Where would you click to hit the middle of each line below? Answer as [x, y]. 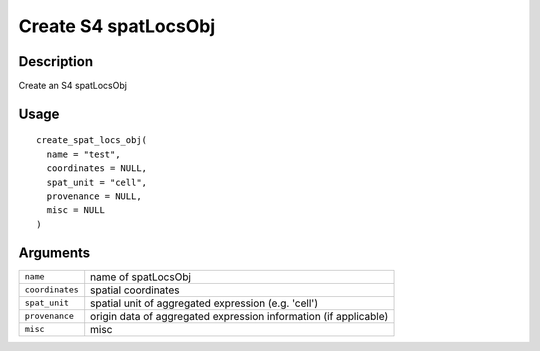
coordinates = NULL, [97, 168]
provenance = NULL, [94, 196]
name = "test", [83, 154]
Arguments [54, 252]
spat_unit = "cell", [97, 182]
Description [56, 61]
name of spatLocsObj [141, 277]
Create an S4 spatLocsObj [72, 86]
